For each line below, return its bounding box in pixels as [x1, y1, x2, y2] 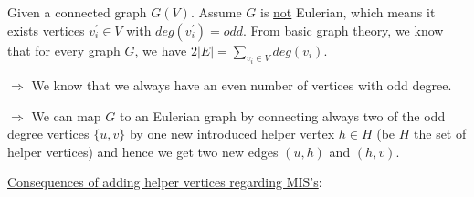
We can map [31, 106, 101, 125]
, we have [134, 40, 187, 59]
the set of [414, 124, 467, 143]
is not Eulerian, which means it [260, 3, 436, 21]
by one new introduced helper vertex [129, 124, 335, 143]
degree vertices [7, 124, 90, 143]
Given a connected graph [7, 3, 147, 21]
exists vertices [7, 20, 85, 39]
